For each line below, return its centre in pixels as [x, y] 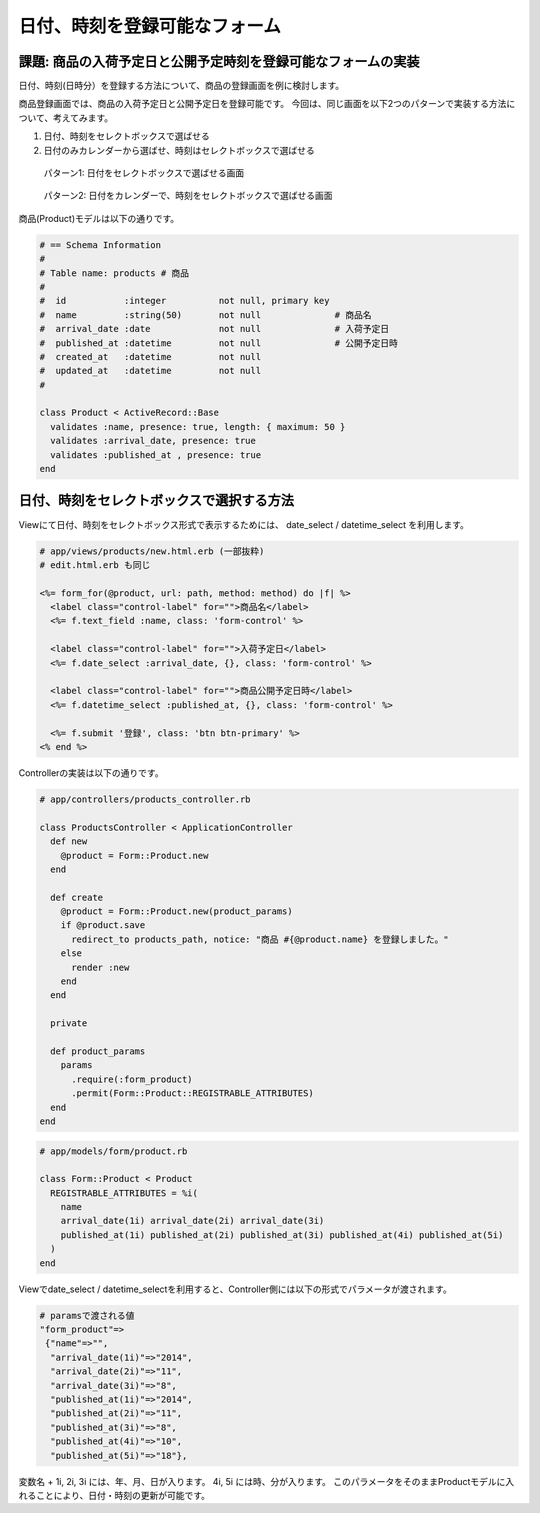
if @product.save [103, 925]
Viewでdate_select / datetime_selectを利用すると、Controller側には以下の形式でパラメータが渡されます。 [235, 1289]
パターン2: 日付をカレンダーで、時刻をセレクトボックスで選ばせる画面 [188, 196]
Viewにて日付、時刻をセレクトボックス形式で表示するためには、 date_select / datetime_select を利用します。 [243, 524]
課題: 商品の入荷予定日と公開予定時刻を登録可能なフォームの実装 [219, 61]
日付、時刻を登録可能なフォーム [150, 26]
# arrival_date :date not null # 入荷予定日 [214, 329]
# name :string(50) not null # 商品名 [205, 314]
